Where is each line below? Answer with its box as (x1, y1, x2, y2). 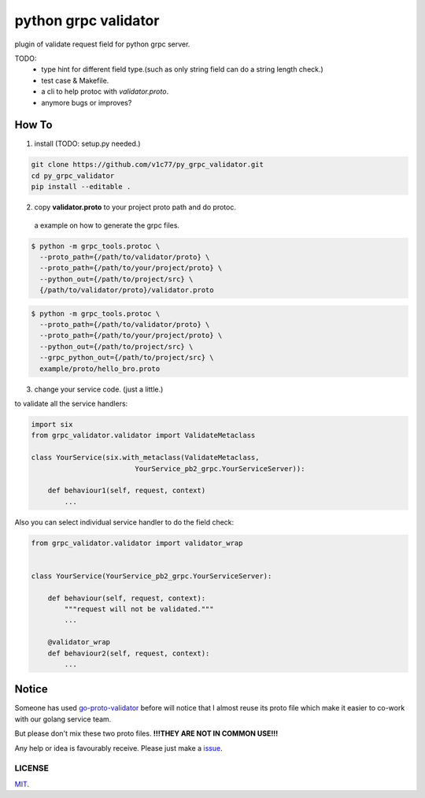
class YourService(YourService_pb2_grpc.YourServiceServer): (31, 571, 272, 581)
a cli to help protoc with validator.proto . (41, 87, 169, 96)
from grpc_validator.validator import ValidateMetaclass (31, 431, 256, 440)
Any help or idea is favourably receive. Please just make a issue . (14, 743, 224, 752)
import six (31, 420, 73, 429)
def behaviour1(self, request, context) (47, 486, 206, 496)
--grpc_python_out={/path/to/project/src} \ (39, 353, 214, 362)
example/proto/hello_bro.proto (39, 364, 161, 373)
